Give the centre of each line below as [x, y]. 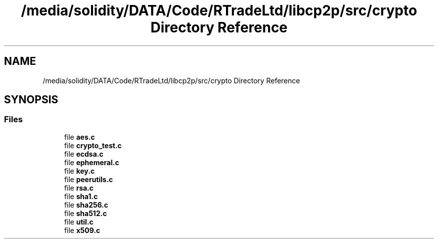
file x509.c [82, 230]
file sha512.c [85, 213]
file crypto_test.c [93, 145]
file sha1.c [81, 196]
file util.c [79, 222]
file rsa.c [79, 188]
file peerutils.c [88, 179]
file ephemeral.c [92, 162]
